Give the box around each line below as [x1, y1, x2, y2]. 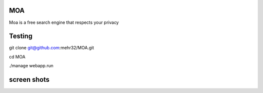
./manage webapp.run [9, 63, 54, 69]
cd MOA [9, 54, 26, 59]
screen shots [9, 75, 50, 84]
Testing [9, 32, 33, 40]
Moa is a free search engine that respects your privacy [9, 19, 119, 25]
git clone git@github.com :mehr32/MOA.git [9, 45, 94, 51]
